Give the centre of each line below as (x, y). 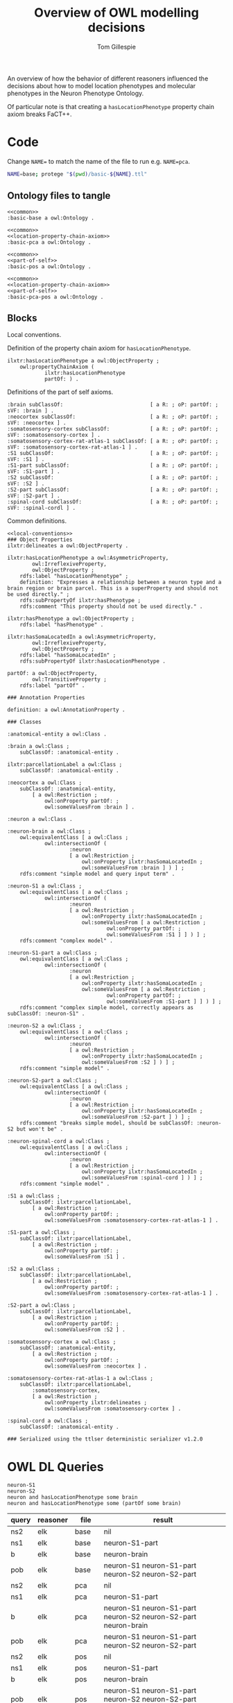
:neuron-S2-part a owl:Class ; (52, 1081)
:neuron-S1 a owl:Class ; (44, 886)
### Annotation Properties (46, 698)
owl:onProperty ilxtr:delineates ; (96, 1403)
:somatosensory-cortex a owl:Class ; (62, 1342)
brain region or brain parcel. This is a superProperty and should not (113, 588)
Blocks (22, 318)
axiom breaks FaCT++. (40, 114)
